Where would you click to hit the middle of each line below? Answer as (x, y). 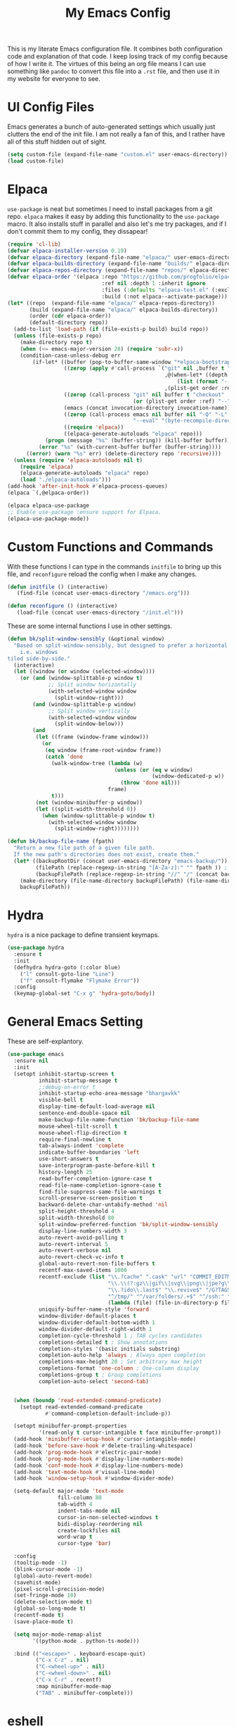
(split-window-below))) (89, 724)
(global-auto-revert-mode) (53, 1576)
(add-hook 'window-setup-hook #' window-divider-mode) (94, 1479)
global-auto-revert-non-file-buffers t (97, 1264)
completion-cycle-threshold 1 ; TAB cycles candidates (120, 1335)
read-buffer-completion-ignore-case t (95, 1178)
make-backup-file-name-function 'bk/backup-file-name (119, 1120)
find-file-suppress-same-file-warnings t (100, 1192)
